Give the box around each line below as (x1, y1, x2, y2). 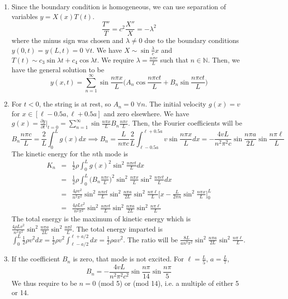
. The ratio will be (123, 234, 178, 244)
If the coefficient (11, 254, 60, 264)
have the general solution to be (11, 64, 104, 74)
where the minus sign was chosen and (11, 35, 124, 45)
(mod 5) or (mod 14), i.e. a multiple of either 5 (98, 278, 239, 288)
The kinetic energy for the (11, 148, 90, 158)
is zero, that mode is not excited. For (73, 254, 184, 264)
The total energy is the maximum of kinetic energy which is (11, 214, 191, 224)
